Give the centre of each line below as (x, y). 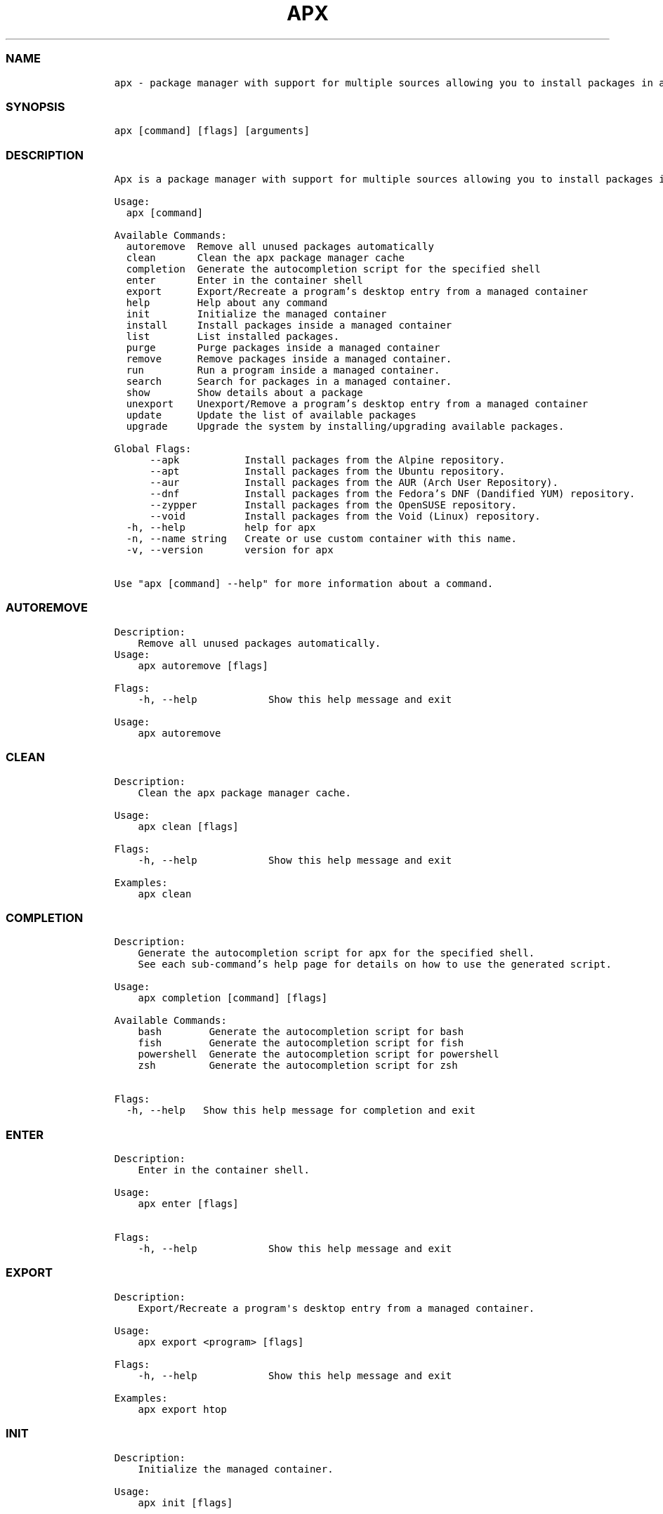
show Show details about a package (244, 393)
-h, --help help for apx (221, 527)
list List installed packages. (233, 336)
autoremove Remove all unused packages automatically (280, 246)
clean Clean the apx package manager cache (265, 258)
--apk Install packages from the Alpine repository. (328, 460)
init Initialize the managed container (256, 314)
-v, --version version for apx (230, 550)
